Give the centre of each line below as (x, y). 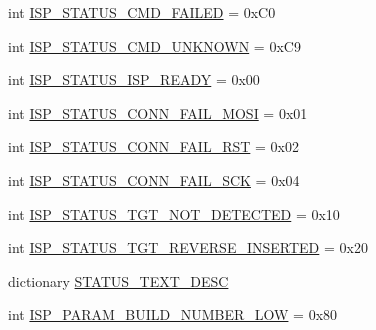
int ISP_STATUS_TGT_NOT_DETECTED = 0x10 (174, 213)
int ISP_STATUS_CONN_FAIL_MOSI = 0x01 (158, 112)
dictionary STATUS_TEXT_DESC (118, 280)
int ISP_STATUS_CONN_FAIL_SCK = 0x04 (154, 179)
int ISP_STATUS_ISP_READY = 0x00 (134, 79)
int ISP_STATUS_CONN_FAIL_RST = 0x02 (153, 146)
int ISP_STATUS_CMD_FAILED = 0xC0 (142, 12)
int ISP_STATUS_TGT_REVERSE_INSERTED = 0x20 (188, 247)
